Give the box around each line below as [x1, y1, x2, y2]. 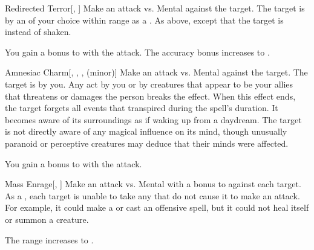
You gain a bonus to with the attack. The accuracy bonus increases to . [5, 45, 270, 58]
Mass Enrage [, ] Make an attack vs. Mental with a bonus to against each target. [5, 178, 301, 190]
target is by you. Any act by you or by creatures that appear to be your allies [5, 77, 293, 90]
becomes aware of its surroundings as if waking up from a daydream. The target [5, 113, 302, 126]
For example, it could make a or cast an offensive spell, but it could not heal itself [5, 201, 309, 214]
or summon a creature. [5, 213, 89, 225]
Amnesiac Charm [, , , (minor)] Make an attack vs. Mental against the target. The [5, 66, 308, 79]
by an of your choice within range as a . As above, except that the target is [5, 13, 284, 26]
